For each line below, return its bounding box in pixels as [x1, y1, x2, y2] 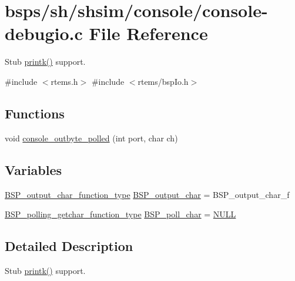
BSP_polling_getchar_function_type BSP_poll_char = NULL [5, 208, 236, 220]
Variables [5, 160, 62, 178]
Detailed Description [5, 237, 133, 255]
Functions [5, 104, 65, 122]
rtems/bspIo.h [138, 75, 189, 87]
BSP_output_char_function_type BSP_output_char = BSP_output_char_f [5, 188, 290, 200]
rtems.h [51, 75, 78, 87]
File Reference [89, 21, 208, 45]
